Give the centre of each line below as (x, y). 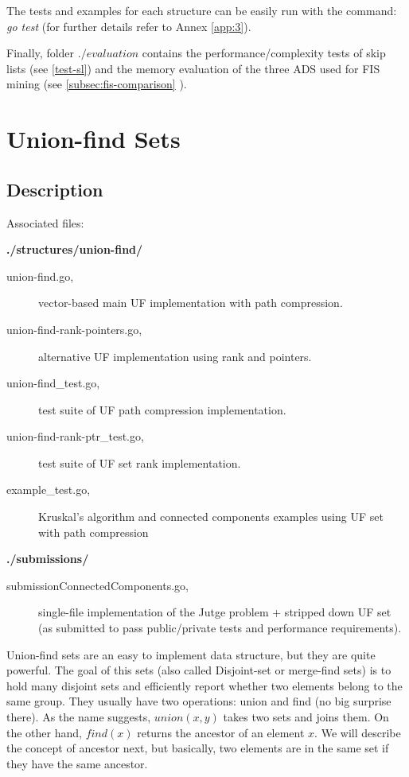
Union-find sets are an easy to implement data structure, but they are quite (191, 654)
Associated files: (45, 222)
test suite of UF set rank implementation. (140, 462)
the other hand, (44, 732)
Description (55, 189)
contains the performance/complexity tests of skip (264, 53)
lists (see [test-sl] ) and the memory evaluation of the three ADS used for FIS (193, 68)
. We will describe (358, 732)
